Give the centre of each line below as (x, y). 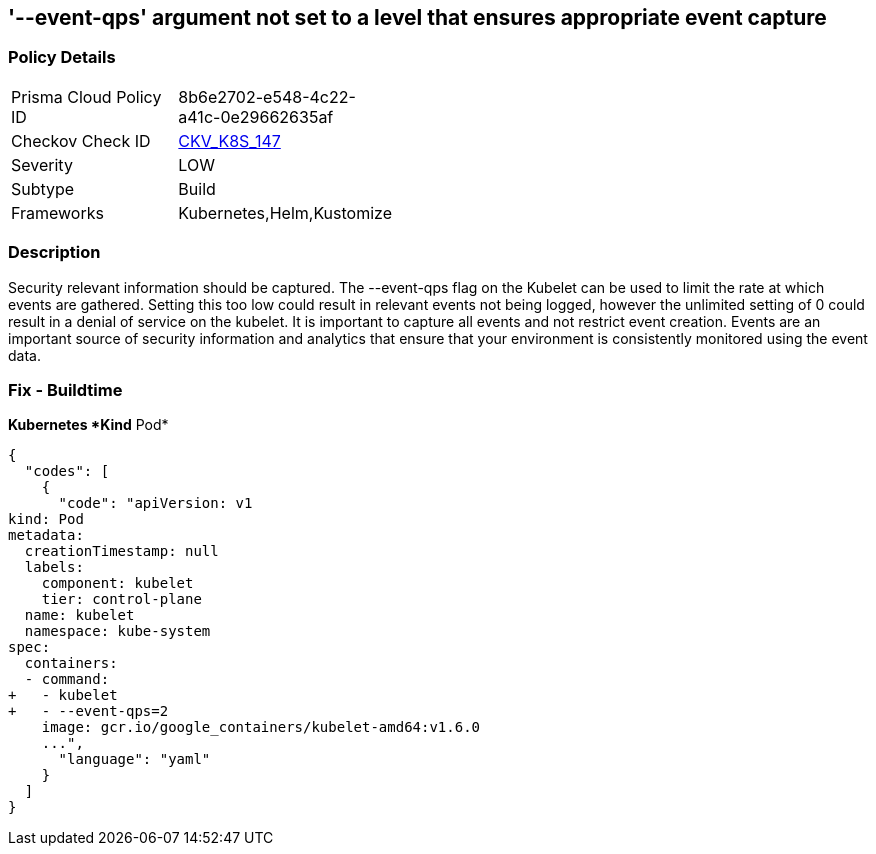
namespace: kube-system (117, 631)
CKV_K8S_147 (229, 140)
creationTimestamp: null (121, 551)
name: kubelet (79, 615)
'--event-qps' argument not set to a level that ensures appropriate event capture (417, 17)
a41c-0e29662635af (256, 116)
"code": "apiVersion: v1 (155, 503)
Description (54, 252)
